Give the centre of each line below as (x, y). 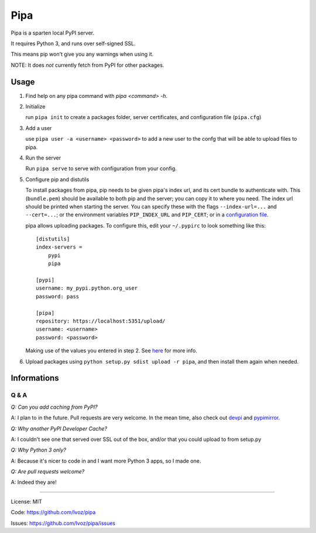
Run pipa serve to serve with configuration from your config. (101, 169)
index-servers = (59, 247)
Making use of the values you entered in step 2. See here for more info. (111, 351)
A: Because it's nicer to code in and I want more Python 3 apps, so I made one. (106, 461)
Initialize (35, 107)
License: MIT (26, 501)
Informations (35, 378)
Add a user (39, 128)
